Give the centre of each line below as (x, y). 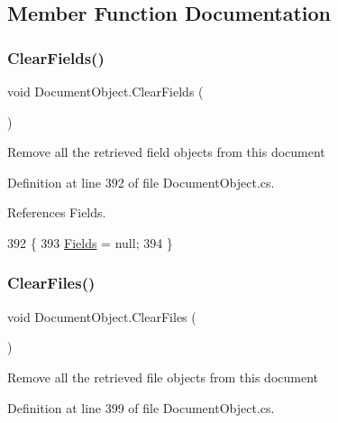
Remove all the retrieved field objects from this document (166, 152)
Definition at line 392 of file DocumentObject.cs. (141, 182)
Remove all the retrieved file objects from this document (163, 377)
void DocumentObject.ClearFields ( (105, 91)
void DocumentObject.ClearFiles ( (102, 316)
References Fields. (57, 212)
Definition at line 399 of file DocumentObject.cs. (141, 407)
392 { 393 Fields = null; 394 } (90, 242)
